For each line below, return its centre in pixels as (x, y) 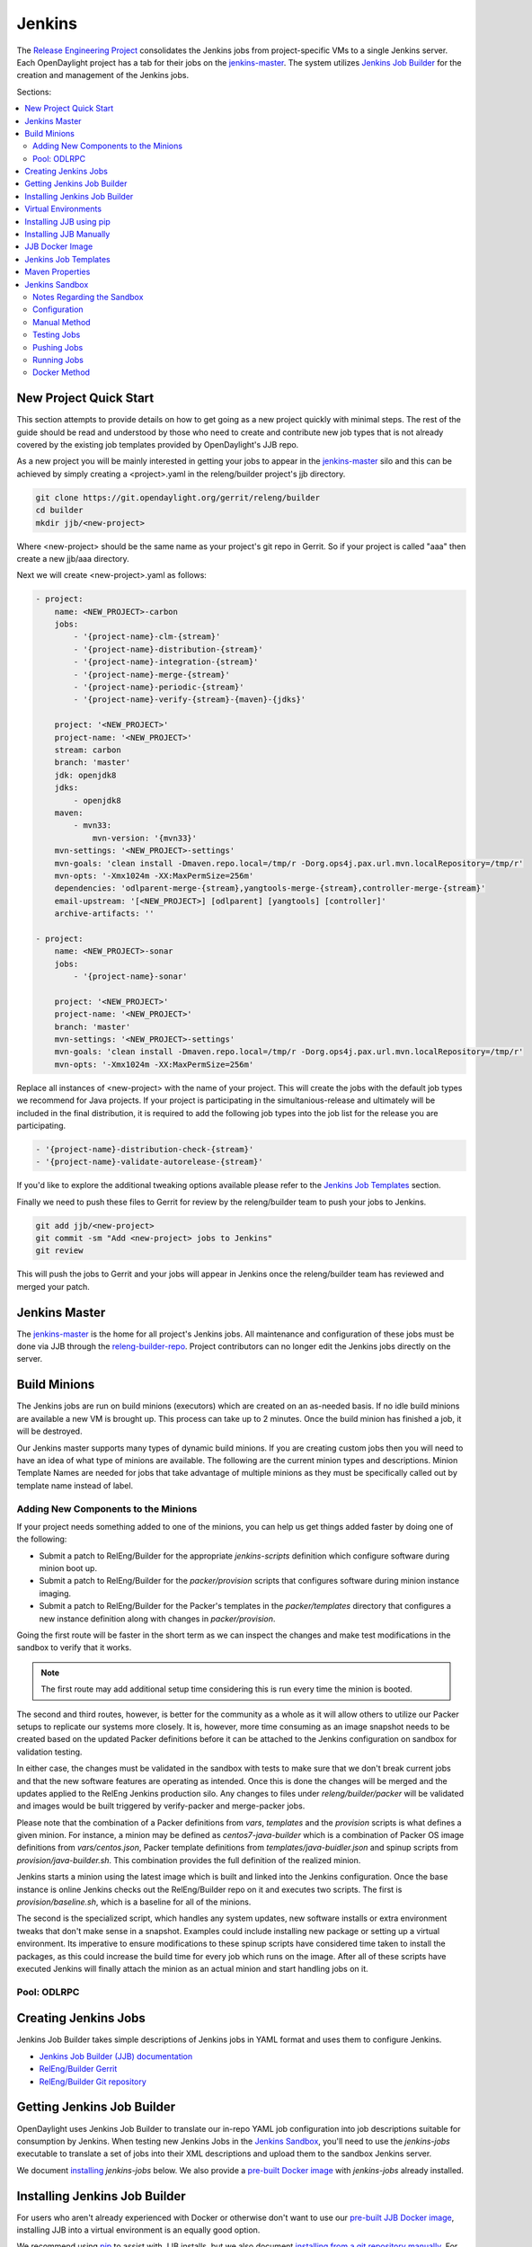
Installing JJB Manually (67, 235)
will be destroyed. (49, 1431)
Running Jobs (58, 360)
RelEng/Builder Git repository (93, 2082)
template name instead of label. (75, 1485)
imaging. (55, 1593)
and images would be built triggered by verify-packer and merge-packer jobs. (161, 1806)
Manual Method (62, 322)
